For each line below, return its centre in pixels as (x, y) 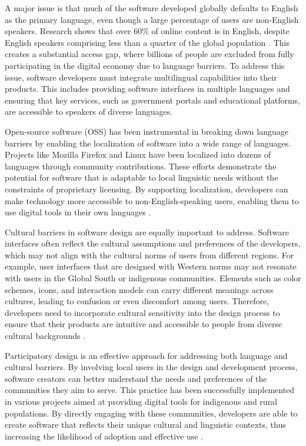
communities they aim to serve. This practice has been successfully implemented (150, 390)
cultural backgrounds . (45, 336)
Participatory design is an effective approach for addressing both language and (146, 355)
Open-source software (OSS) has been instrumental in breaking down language (147, 131)
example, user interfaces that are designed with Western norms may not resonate (151, 266)
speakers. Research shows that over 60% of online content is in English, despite (147, 31)
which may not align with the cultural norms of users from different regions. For (149, 254)
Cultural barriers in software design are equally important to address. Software (147, 232)
